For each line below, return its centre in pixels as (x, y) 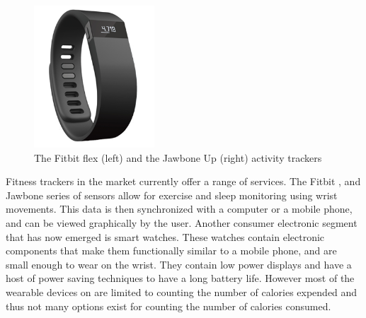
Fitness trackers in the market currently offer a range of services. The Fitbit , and (183, 181)
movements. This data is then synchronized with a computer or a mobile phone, (179, 209)
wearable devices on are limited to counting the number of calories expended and (182, 291)
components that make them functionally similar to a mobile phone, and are (171, 251)
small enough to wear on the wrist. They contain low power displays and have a (179, 264)
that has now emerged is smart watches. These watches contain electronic (165, 236)
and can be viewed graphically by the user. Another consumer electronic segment (182, 222)
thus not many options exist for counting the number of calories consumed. (168, 306)
